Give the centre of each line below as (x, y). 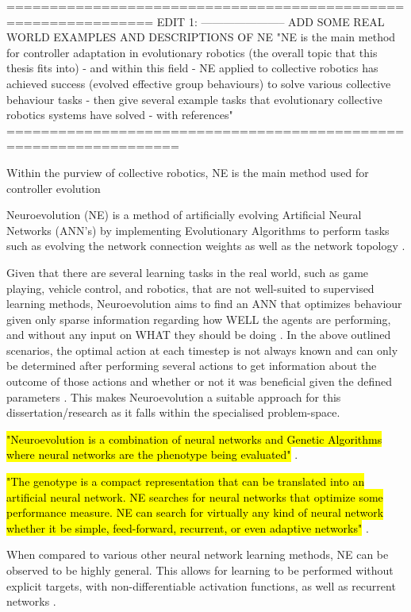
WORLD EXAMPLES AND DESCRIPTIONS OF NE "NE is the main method (201, 37)
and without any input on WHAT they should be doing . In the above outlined (199, 335)
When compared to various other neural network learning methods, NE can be (198, 554)
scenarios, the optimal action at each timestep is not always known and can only (202, 350)
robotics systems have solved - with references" (120, 115)
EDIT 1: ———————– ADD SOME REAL (271, 21)
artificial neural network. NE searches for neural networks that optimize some (195, 497)
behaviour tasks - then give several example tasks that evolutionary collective (194, 99)
